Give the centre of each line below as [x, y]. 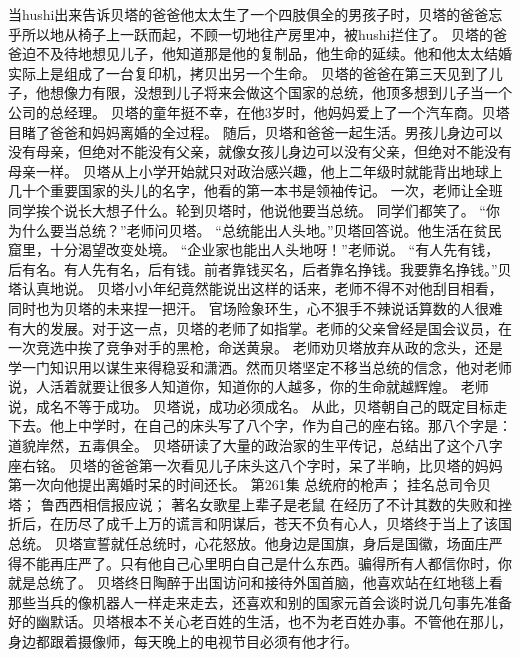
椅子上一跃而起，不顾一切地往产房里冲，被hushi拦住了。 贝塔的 [285, 33]
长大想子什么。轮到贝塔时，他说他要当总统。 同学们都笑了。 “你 [288, 209]
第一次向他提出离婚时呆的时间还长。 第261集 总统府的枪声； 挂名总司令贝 [249, 484]
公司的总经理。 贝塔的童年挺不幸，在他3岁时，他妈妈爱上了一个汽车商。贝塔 [259, 111]
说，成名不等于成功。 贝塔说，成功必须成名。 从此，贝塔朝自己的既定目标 [251, 405]
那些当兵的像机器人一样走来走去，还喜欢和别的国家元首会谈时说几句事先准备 [260, 601]
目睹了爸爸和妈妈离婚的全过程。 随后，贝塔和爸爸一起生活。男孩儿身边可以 [255, 131]
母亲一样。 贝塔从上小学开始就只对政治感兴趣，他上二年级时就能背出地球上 [255, 170]
